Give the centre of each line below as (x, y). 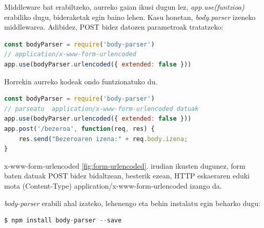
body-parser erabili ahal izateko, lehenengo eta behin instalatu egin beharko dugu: (132, 203)
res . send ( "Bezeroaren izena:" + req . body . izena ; (103, 139)
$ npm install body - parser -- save (63, 221)
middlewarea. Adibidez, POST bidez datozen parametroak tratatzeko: (114, 27)
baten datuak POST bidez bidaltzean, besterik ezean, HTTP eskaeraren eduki (127, 176)
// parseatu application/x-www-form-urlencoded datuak (101, 109)
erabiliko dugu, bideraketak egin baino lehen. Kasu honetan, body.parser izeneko (130, 17)
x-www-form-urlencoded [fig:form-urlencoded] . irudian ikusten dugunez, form (125, 165)
